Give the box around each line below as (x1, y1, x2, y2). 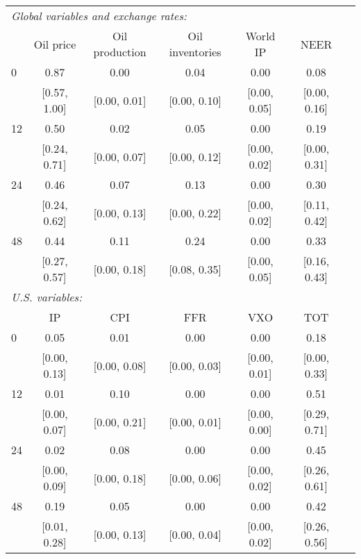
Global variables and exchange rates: (11, 8, 187, 24)
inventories (169, 44, 221, 60)
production (93, 44, 146, 60)
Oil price (33, 35, 76, 52)
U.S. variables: (11, 289, 83, 305)
